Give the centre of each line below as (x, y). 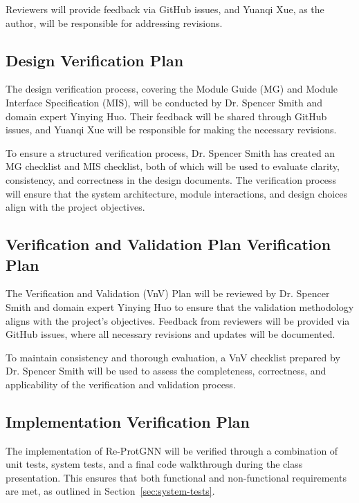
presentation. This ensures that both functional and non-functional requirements (176, 477)
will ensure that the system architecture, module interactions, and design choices (177, 193)
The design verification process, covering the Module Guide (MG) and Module (172, 89)
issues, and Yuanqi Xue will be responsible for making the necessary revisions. (171, 130)
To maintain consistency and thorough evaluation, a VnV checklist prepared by (173, 357)
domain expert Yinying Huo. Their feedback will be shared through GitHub (166, 116)
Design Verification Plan (95, 60)
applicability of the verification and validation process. (121, 384)
